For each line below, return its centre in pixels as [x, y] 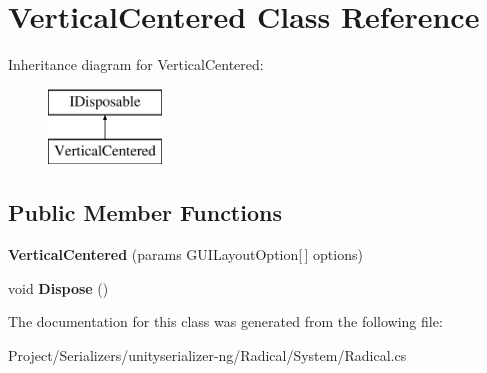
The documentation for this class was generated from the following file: [225, 321]
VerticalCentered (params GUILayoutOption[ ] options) [185, 254]
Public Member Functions [145, 212]
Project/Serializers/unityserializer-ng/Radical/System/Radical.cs [207, 354]
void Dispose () [58, 287]
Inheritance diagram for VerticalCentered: [136, 64]
